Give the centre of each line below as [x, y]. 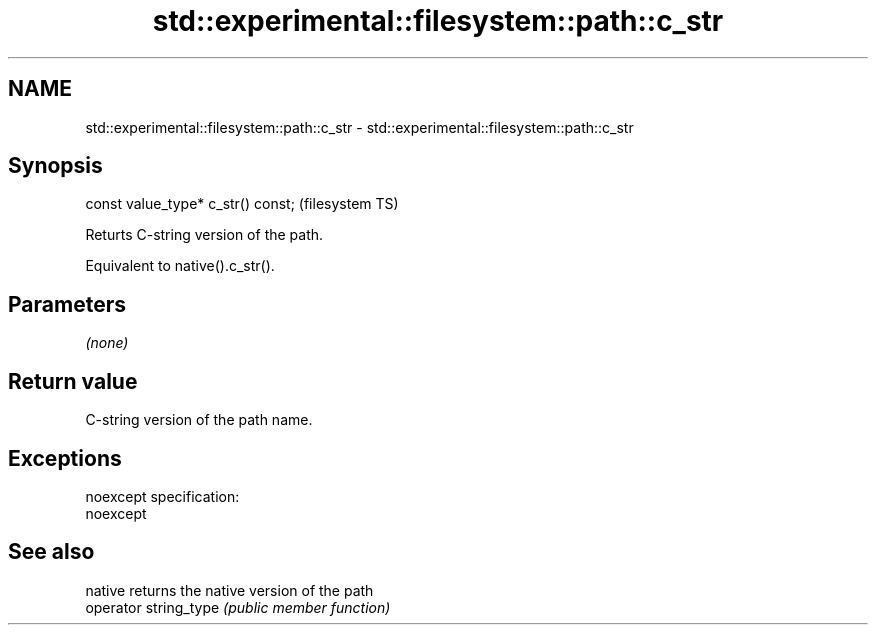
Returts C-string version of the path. [204, 235]
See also [51, 552]
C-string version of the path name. [199, 420]
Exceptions [65, 458]
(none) [107, 343]
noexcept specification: [162, 496]
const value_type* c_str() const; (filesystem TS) [242, 204]
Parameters [67, 304]
